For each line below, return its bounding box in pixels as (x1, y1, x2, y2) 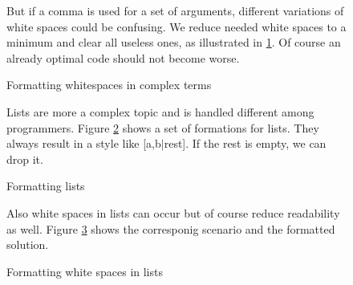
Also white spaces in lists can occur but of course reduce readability (6, 204, 340, 221)
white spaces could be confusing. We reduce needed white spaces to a (6, 18, 347, 35)
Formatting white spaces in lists (6, 263, 163, 279)
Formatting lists (6, 177, 85, 194)
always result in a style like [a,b (6, 135, 161, 152)
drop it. (6, 150, 43, 167)
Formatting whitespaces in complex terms (6, 76, 212, 93)
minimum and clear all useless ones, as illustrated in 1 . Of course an (6, 34, 341, 51)
